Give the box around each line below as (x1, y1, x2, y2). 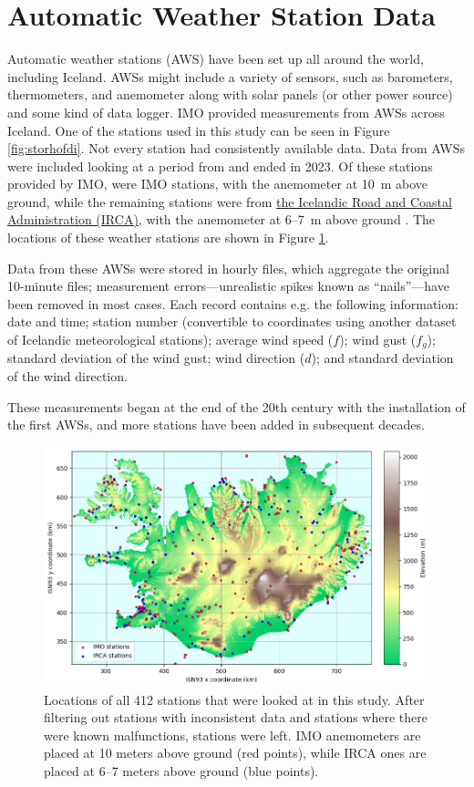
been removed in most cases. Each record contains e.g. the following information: (7, 294, 459, 313)
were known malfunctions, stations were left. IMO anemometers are (44, 725, 421, 744)
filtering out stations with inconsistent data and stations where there (44, 708, 428, 727)
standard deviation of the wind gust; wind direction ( (7, 348, 305, 368)
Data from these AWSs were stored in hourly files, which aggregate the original (7, 258, 449, 277)
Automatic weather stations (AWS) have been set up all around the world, (7, 49, 424, 68)
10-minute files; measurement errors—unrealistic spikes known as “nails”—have (7, 276, 449, 295)
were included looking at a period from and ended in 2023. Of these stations (7, 156, 433, 175)
